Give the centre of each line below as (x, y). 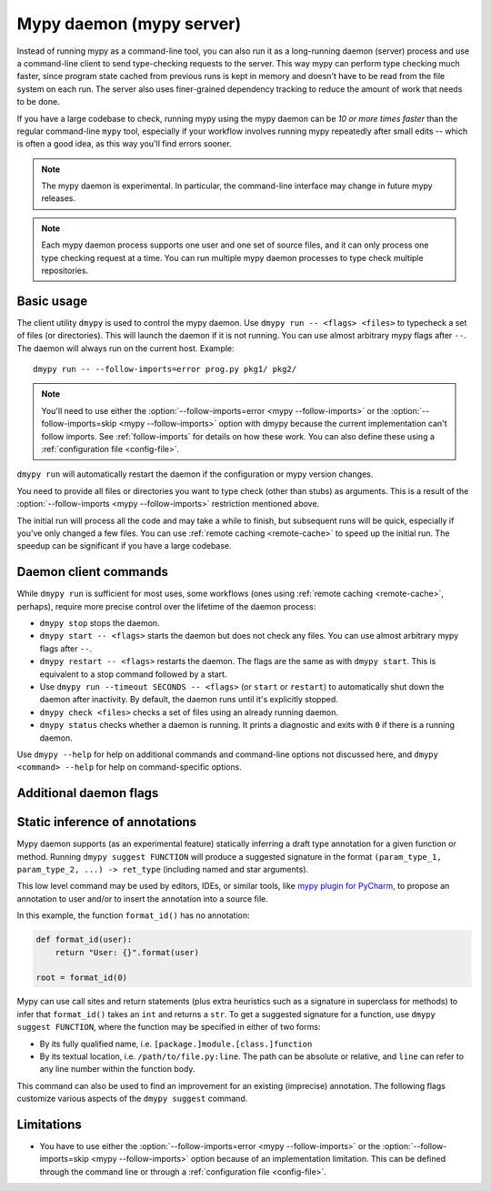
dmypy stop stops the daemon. (100, 623)
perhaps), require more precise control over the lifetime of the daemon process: (166, 606)
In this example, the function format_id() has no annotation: (133, 915)
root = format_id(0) (81, 978)
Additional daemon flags (88, 793)
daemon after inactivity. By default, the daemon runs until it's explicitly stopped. (189, 700)
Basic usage (52, 301)
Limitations (49, 1124)
